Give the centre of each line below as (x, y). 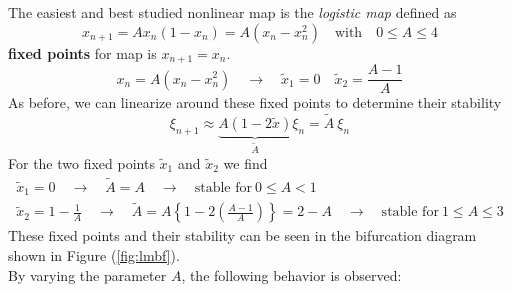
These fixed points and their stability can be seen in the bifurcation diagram (242, 235)
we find (245, 162)
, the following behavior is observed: (291, 274)
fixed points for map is (82, 52)
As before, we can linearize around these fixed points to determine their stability (255, 102)
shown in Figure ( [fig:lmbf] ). (94, 255)
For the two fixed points (81, 162)
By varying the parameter (87, 274)
